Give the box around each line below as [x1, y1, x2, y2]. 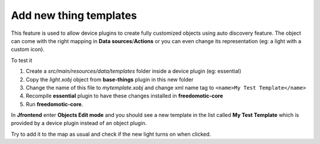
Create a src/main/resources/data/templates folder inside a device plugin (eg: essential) [25, 68, 242, 75]
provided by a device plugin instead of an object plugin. [11, 120, 147, 127]
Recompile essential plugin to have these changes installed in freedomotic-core [25, 92, 223, 100]
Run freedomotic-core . [25, 100, 84, 107]
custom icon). [11, 46, 44, 53]
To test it [11, 57, 33, 64]
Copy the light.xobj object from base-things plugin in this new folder [25, 76, 194, 83]
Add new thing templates [11, 9, 137, 22]
